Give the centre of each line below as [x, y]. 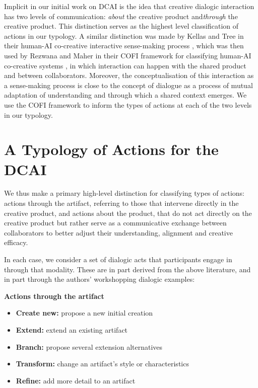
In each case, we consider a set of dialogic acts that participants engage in [118, 259]
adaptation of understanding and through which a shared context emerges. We [125, 95]
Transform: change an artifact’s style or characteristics [102, 364]
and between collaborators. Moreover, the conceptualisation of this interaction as [129, 75]
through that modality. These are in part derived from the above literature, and [127, 269]
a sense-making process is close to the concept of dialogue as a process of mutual [128, 85]
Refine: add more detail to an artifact [76, 380]
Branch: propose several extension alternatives [89, 346]
